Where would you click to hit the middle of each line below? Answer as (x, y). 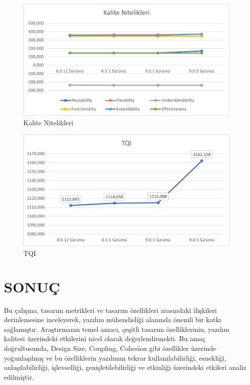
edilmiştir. (19, 376)
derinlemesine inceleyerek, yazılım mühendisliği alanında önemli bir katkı (113, 319)
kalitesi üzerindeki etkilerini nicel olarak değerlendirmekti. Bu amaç (105, 338)
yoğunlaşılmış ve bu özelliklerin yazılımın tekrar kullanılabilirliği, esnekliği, (115, 357)
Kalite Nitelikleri (48, 123)
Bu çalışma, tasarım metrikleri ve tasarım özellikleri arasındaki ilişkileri (110, 310)
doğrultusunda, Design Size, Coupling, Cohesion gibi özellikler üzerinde (110, 348)
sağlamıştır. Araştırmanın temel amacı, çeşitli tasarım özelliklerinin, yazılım (117, 329)
